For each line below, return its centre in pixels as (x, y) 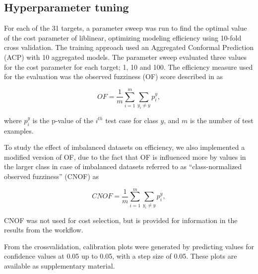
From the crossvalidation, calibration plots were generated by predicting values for (129, 246)
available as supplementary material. (60, 266)
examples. (19, 130)
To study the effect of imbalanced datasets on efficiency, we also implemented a (125, 147)
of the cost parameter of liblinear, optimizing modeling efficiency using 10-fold (123, 37)
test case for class (132, 120)
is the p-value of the (63, 120)
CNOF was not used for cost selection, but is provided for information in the (121, 220)
